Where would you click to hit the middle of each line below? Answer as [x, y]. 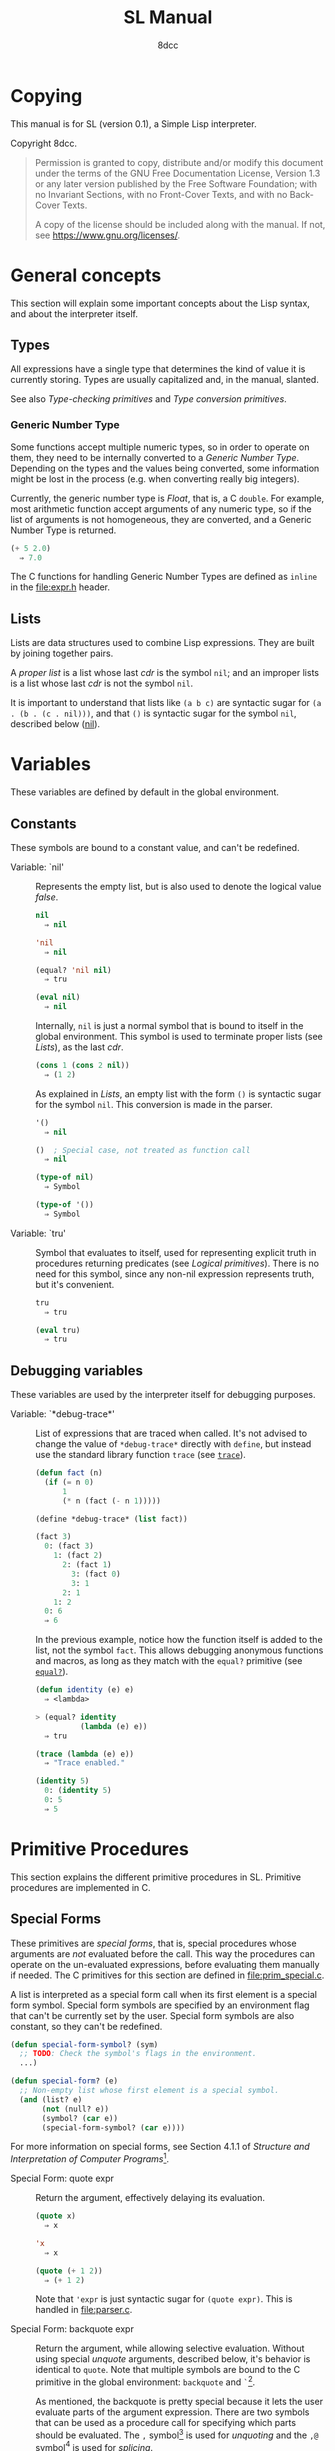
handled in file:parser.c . [84, 2310]
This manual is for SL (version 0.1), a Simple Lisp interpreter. [133, 123]
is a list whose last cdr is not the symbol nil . [102, 683]
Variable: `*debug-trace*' [62, 1414]
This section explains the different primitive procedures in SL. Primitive [156, 1877]
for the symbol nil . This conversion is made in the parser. [154, 1104]
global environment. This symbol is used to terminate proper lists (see [179, 1037]
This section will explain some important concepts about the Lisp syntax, [160, 303]
